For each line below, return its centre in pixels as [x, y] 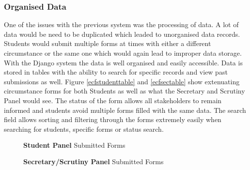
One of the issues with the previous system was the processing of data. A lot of [121, 24]
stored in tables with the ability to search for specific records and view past [116, 72]
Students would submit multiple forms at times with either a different [108, 43]
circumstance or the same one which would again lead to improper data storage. [123, 53]
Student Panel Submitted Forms [74, 145]
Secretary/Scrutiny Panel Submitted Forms [94, 161]
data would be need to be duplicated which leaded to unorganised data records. [122, 34]
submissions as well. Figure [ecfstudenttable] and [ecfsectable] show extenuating [122, 81]
